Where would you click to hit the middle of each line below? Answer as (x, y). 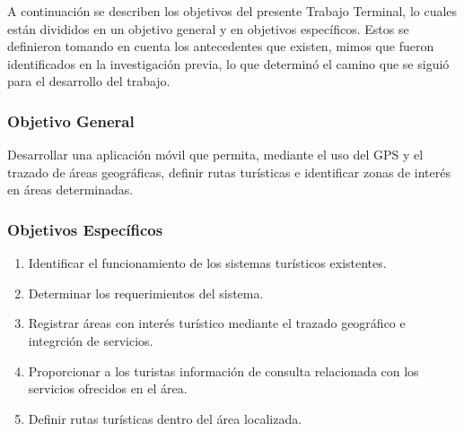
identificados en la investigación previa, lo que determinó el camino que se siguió (228, 63)
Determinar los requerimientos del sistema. (146, 293)
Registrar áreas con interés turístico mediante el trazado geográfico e (217, 323)
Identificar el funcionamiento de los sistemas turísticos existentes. (207, 263)
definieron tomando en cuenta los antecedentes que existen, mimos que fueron (221, 46)
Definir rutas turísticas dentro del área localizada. (165, 418)
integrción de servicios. (91, 340)
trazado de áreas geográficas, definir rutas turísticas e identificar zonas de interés (229, 172)
